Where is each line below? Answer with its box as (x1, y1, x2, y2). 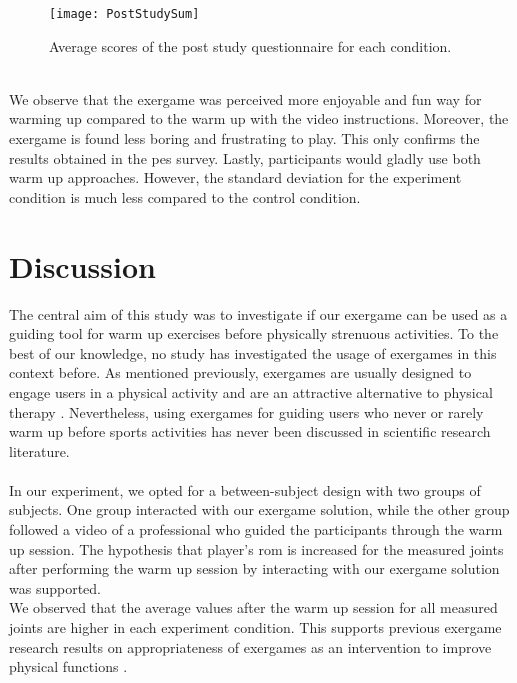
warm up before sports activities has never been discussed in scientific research (9, 421, 491, 442)
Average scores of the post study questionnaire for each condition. (49, 35, 452, 56)
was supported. (9, 577, 101, 598)
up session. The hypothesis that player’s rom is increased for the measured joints (9, 538, 504, 559)
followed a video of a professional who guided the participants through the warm (9, 519, 503, 540)
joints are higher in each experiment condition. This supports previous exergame (9, 617, 502, 638)
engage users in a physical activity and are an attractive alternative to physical (9, 381, 493, 402)
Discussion (9, 245, 156, 286)
